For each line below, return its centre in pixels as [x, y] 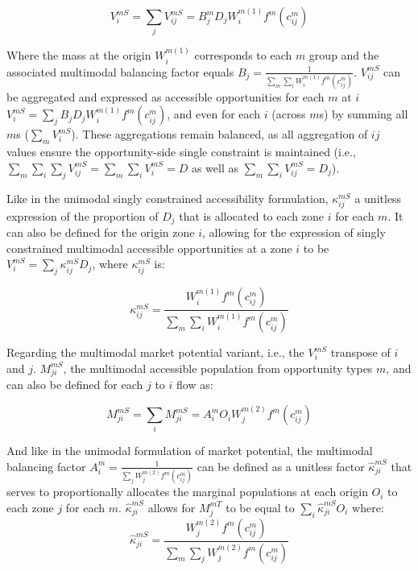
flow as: [195, 385]
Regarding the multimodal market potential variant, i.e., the [155, 352]
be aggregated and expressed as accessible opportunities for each [166, 96]
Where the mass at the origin [79, 55]
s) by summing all [364, 114]
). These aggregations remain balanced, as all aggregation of [219, 134]
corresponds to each [243, 55]
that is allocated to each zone [251, 215]
